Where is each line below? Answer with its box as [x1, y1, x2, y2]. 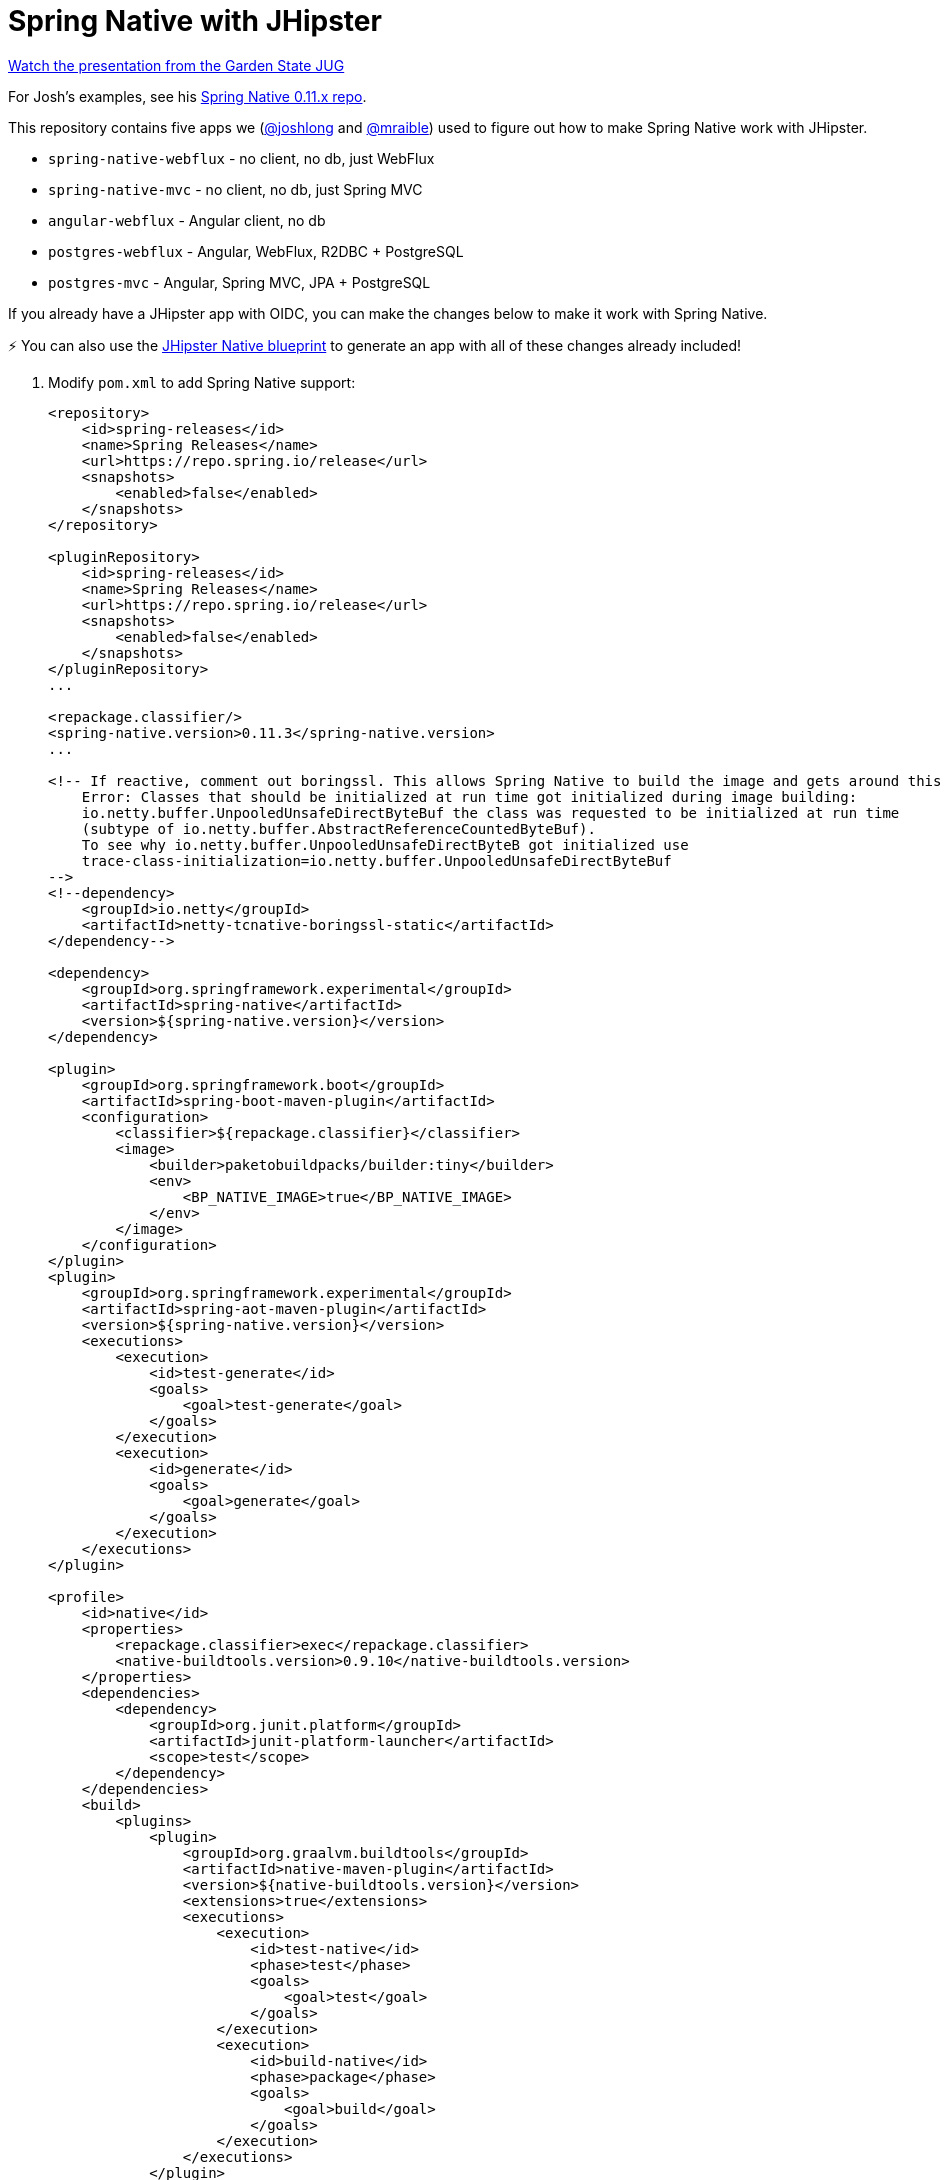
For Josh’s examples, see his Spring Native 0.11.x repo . [8, 87, 367, 105]
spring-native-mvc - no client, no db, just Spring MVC [48, 180, 423, 198]
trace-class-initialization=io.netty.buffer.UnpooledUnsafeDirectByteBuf [81, 852, 672, 869]
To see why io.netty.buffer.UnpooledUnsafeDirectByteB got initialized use [81, 836, 689, 853]
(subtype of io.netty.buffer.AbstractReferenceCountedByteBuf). [81, 820, 596, 837]
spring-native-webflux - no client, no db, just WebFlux [48, 149, 435, 167]
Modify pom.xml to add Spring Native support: [48, 373, 356, 391]
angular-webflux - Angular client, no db [48, 211, 326, 229]
